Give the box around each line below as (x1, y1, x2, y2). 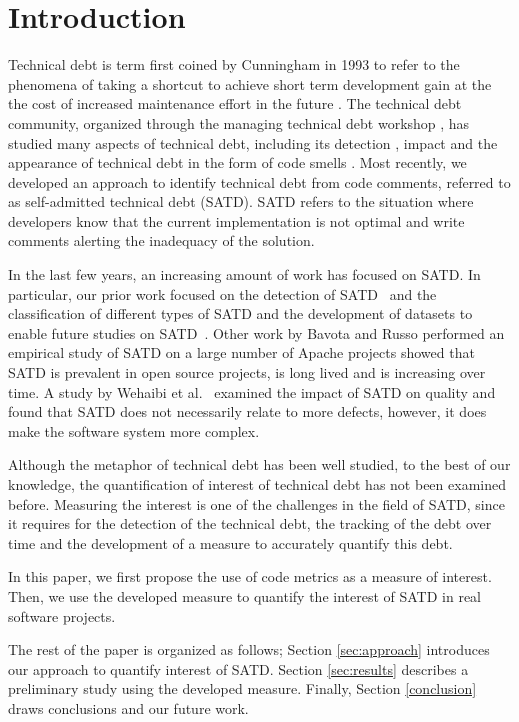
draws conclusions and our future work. (8, 697, 249, 718)
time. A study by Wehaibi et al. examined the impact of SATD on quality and (8, 381, 496, 402)
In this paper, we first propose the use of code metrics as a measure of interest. (8, 566, 492, 587)
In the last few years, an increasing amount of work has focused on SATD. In (8, 264, 481, 285)
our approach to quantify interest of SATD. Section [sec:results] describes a (8, 658, 469, 679)
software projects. (8, 605, 116, 626)
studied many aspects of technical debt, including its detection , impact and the (8, 132, 498, 153)
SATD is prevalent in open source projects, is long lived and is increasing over (8, 362, 486, 383)
